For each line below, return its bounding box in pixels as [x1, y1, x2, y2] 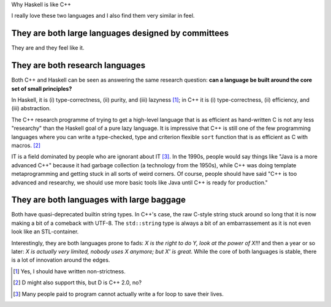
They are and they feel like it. [11, 44, 85, 51]
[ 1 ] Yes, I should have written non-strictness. [13, 267, 126, 275]
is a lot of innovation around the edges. [11, 256, 110, 263]
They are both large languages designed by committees [11, 28, 229, 39]
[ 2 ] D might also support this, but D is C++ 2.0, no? [13, 279, 142, 286]
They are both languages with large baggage [11, 195, 186, 205]
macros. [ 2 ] [11, 142, 41, 149]
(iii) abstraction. [11, 105, 51, 112]
